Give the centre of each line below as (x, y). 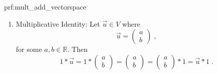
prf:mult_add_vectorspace (45, 7)
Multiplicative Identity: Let (58, 23)
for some (29, 49)
